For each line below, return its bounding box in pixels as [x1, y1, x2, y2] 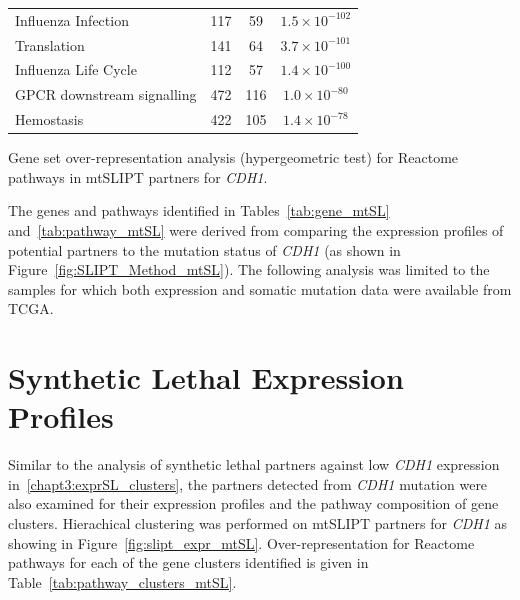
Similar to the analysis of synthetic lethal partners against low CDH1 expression [8, 454, 500, 475]
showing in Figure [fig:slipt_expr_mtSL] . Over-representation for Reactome [8, 532, 475, 553]
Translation [15, 34, 85, 55]
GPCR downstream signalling [15, 84, 197, 105]
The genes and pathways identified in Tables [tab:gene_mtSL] [8, 200, 390, 221]
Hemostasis [15, 109, 84, 130]
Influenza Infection [15, 9, 129, 30]
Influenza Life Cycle [15, 59, 137, 80]
